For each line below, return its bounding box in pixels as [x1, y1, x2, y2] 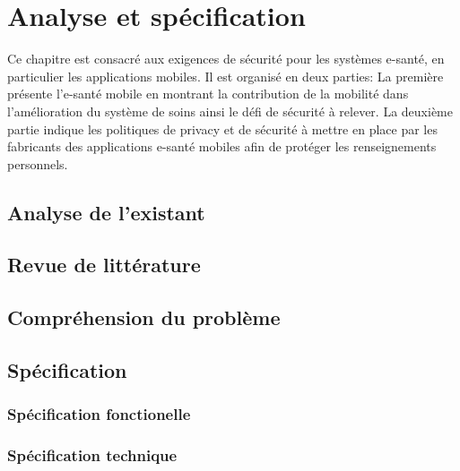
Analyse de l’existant [7, 198, 205, 226]
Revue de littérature [7, 251, 201, 278]
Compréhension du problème [7, 304, 281, 331]
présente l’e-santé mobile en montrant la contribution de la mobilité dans [7, 84, 409, 103]
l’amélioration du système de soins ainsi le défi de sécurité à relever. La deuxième [7, 101, 453, 120]
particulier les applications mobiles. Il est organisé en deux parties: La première [7, 66, 444, 85]
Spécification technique [7, 444, 178, 467]
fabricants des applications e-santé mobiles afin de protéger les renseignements [7, 137, 437, 156]
